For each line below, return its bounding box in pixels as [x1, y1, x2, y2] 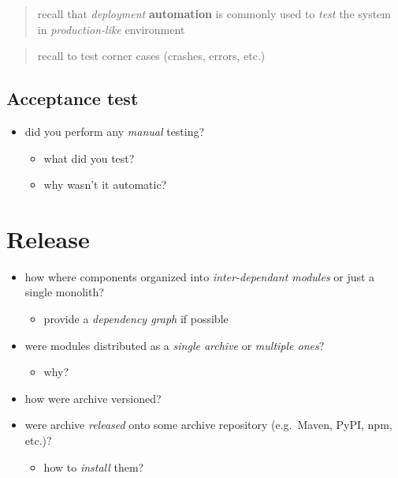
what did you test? [43, 149, 135, 166]
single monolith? [24, 284, 104, 300]
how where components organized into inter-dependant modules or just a [24, 268, 375, 284]
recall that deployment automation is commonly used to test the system [37, 6, 392, 21]
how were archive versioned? [24, 390, 162, 406]
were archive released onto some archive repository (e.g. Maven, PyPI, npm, [24, 416, 392, 433]
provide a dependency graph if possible [43, 311, 229, 327]
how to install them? [43, 458, 144, 475]
